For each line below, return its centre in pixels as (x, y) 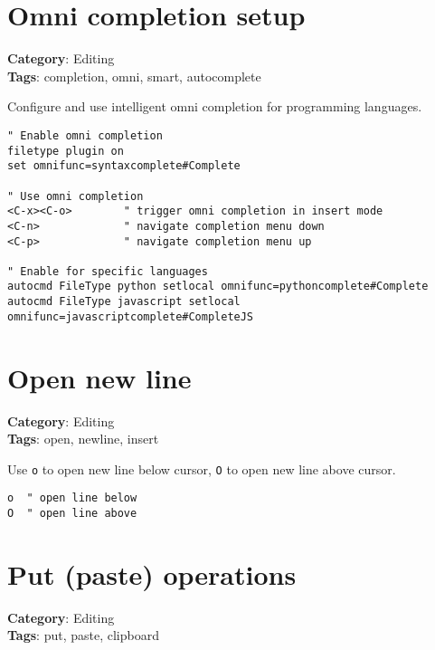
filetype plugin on (66, 151)
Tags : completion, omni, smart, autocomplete (134, 76)
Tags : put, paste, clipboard (83, 635)
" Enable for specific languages (108, 271)
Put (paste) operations (152, 574)
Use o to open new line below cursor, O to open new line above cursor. (202, 468)
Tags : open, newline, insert (83, 439)
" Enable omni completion (85, 135)
